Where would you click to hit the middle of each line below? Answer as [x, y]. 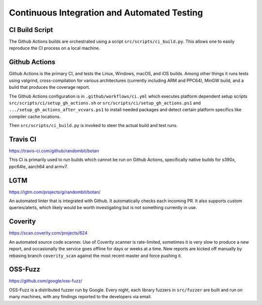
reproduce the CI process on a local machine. [55, 48]
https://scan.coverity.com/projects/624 [48, 233]
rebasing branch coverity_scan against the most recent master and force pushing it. [95, 256]
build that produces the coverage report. [49, 87]
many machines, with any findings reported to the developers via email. [80, 297]
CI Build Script [31, 30]
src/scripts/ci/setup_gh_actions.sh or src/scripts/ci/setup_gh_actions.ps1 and [105, 103]
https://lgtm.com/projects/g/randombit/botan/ [55, 192]
